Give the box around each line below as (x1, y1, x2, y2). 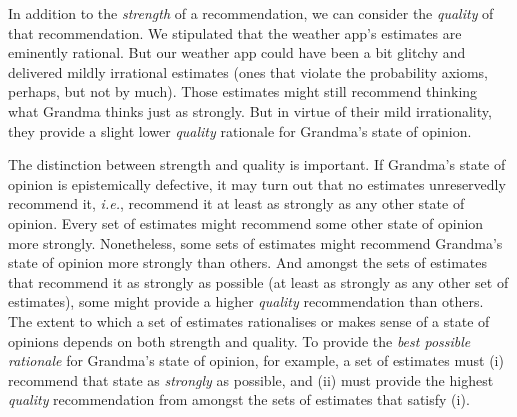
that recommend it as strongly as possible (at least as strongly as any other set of (8, 271, 509, 292)
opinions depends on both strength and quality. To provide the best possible (8, 330, 471, 351)
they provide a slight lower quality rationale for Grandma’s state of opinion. (8, 120, 472, 141)
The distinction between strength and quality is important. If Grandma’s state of (8, 154, 506, 175)
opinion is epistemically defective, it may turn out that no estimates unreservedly (8, 173, 506, 194)
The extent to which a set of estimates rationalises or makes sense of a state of (8, 310, 490, 331)
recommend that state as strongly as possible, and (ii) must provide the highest (8, 369, 494, 390)
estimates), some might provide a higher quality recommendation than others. (8, 291, 484, 312)
